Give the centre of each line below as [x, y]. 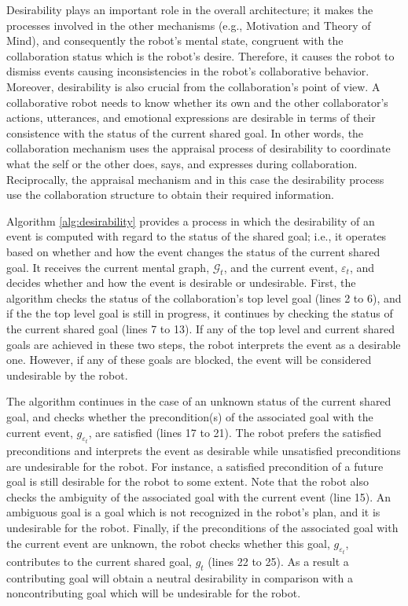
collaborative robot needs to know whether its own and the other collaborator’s [197, 102]
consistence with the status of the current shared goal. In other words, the [185, 132]
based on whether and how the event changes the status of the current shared [193, 251]
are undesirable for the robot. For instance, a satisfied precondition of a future [195, 466]
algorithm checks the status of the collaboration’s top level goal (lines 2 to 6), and [204, 297]
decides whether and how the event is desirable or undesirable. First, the [181, 283]
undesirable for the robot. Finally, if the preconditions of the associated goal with [202, 528]
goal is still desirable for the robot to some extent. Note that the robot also [187, 481]
